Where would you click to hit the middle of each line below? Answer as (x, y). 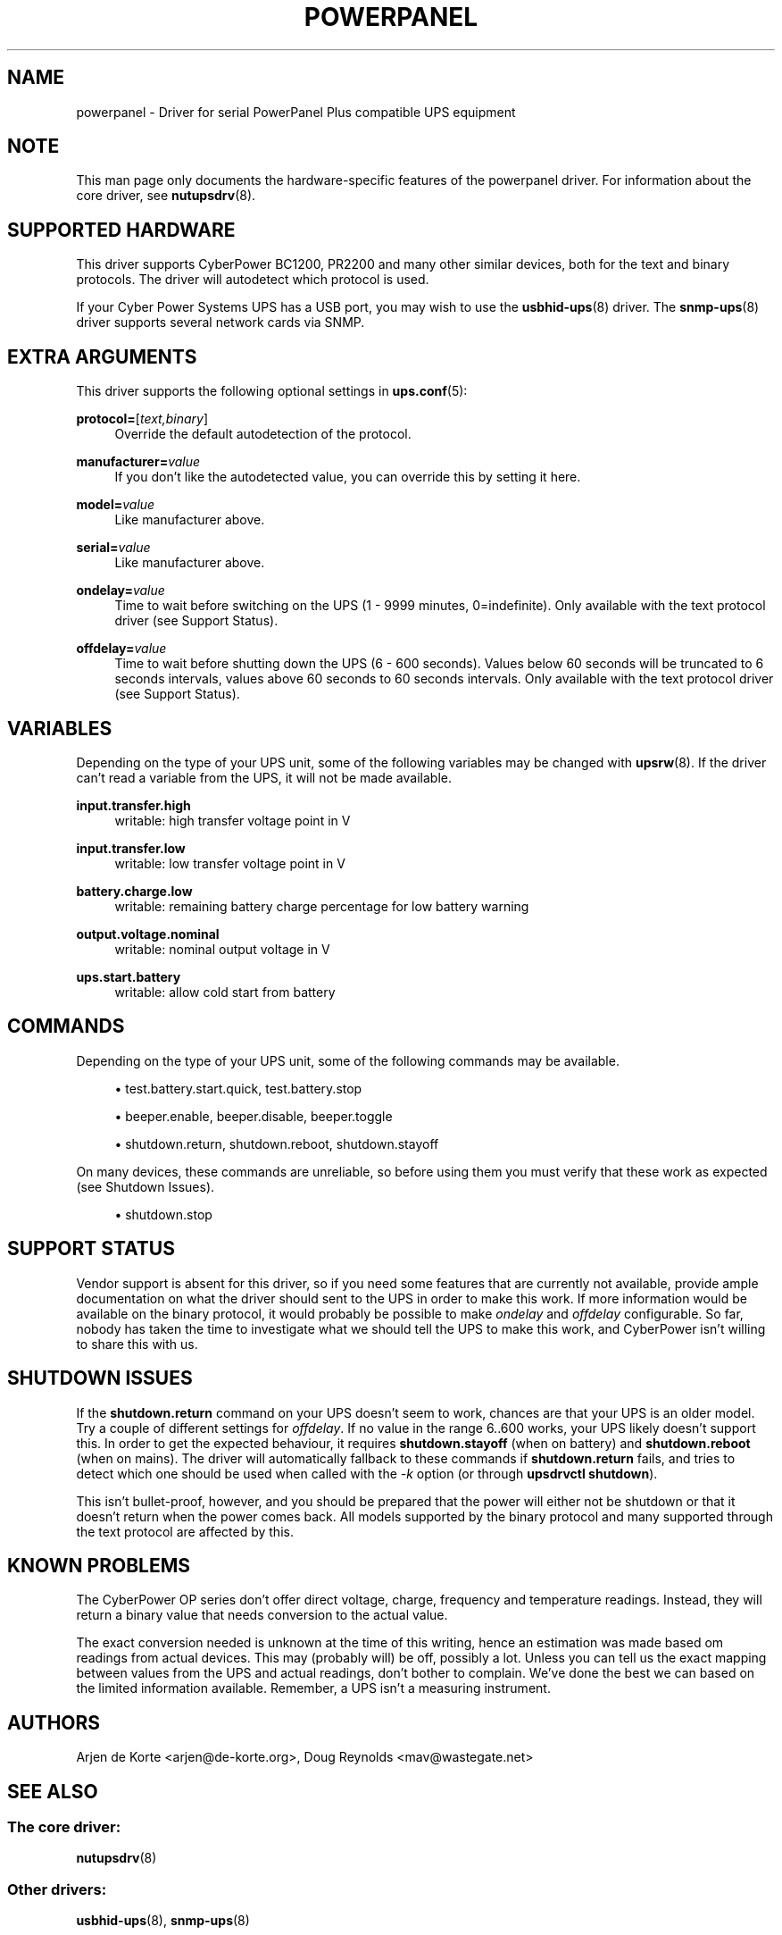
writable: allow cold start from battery (225, 992)
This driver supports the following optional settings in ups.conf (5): (272, 391)
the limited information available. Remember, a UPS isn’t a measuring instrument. (313, 1688)
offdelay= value (121, 649)
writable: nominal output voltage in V (222, 949)
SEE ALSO (53, 1791)
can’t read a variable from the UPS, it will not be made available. (264, 777)
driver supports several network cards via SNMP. (220, 322)
